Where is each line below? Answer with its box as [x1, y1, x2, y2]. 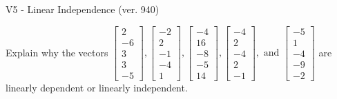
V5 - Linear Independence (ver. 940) [6, 2, 160, 16]
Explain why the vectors [6, 45, 108, 59]
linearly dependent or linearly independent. [6, 80, 188, 94]
